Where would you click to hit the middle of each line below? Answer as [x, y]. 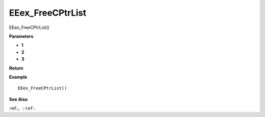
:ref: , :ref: [22, 108]
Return [16, 68]
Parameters [21, 36]
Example [18, 77]
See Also [18, 99]
